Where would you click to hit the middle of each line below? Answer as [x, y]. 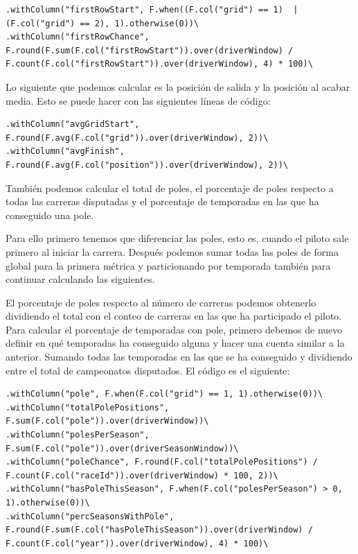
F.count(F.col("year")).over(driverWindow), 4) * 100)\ [137, 543]
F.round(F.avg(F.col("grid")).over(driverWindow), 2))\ [137, 138]
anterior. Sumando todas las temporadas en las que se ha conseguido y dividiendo [179, 357]
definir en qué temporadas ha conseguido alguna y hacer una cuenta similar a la [175, 343]
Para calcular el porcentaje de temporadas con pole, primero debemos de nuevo [174, 329]
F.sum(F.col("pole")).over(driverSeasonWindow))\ [122, 448]
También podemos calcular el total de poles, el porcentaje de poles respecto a [170, 188]
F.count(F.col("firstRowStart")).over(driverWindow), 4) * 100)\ [159, 64]
